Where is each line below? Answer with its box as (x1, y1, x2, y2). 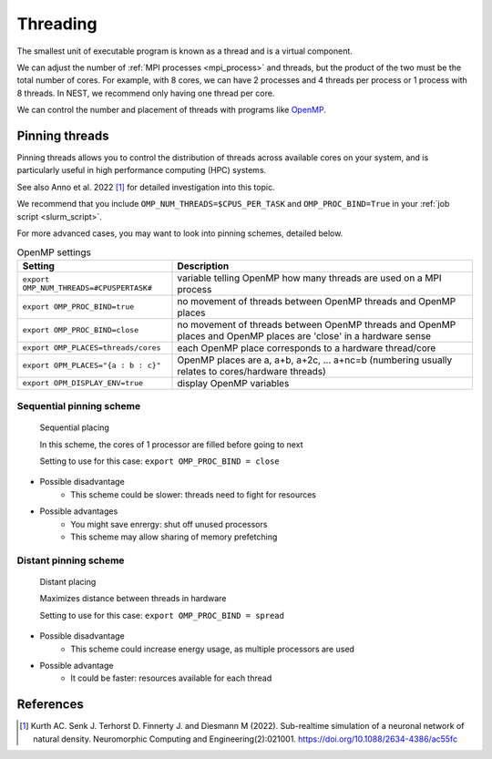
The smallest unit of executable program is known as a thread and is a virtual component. (16, 46, 353, 56)
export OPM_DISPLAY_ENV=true (22, 378, 144, 388)
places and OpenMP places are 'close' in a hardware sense (177, 329, 432, 342)
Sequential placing (39, 422, 109, 433)
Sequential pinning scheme (16, 400, 141, 413)
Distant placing (39, 576, 97, 587)
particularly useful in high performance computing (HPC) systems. (16, 165, 267, 176)
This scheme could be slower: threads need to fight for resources (70, 488, 317, 500)
